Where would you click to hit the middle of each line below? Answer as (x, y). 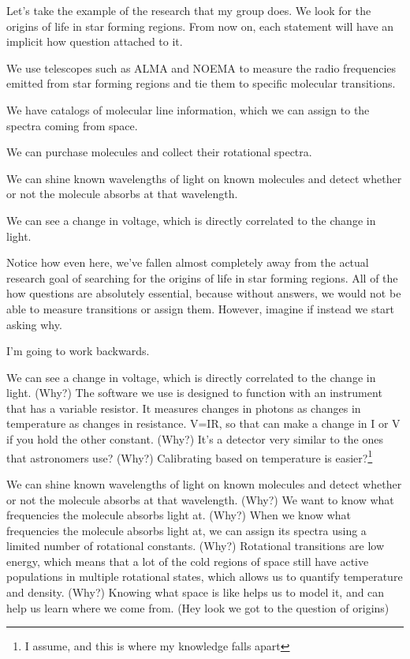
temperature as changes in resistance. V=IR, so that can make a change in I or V (203, 423)
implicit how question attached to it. (95, 41)
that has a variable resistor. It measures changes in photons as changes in (184, 408)
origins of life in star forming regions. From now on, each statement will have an (200, 26)
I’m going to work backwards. (78, 351)
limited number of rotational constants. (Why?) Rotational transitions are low (196, 546)
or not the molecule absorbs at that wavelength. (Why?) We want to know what (200, 499)
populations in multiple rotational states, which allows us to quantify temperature (205, 577)
